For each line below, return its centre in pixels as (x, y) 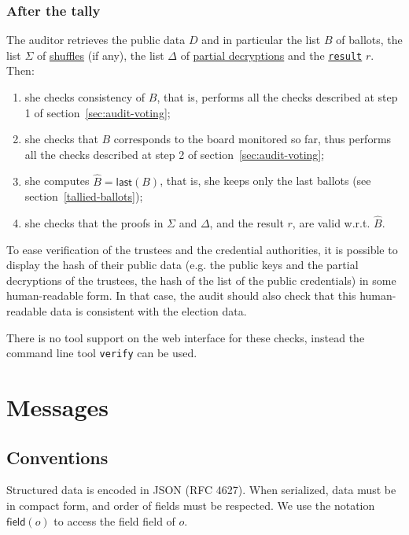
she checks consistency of (85, 97)
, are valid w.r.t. (331, 223)
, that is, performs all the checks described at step (277, 97)
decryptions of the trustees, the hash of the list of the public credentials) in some (201, 280)
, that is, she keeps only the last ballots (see (265, 181)
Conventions (57, 457)
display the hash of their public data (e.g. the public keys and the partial (182, 265)
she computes (57, 181)
